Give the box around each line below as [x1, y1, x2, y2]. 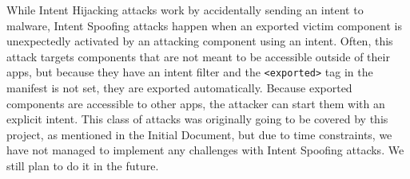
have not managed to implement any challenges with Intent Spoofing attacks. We [6, 142, 404, 158]
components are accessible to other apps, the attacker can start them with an [6, 95, 385, 111]
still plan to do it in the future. [6, 158, 159, 173]
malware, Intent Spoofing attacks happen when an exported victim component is [6, 17, 402, 33]
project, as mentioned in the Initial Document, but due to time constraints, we [6, 126, 392, 142]
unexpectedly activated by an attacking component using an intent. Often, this [6, 33, 393, 49]
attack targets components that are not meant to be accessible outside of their [6, 48, 390, 64]
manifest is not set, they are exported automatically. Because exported [6, 80, 352, 96]
